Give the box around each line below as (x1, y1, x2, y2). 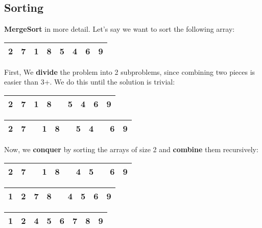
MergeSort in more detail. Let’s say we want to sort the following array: (4, 24, 235, 34)
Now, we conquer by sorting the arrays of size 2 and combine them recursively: (4, 143, 258, 154)
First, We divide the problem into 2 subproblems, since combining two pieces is (4, 66, 255, 77)
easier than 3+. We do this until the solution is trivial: (4, 76, 175, 87)
